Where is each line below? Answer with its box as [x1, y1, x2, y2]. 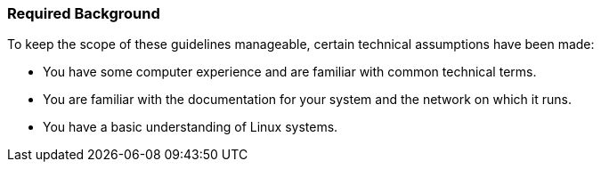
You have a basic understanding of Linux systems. [43, 119, 338, 135]
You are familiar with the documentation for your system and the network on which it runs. [43, 92, 572, 108]
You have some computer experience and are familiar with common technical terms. [43, 64, 537, 80]
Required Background [7, 4, 160, 22]
